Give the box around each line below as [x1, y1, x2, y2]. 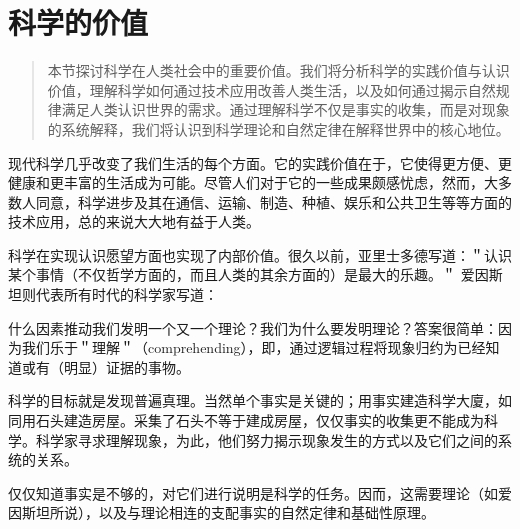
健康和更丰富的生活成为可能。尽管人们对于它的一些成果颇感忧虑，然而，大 [8, 172, 498, 193]
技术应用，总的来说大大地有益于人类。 [8, 211, 260, 232]
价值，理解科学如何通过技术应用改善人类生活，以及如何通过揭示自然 [47, 79, 496, 100]
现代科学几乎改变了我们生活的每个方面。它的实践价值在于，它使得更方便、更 [8, 152, 512, 173]
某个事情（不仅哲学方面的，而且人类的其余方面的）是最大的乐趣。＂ [8, 264, 456, 285]
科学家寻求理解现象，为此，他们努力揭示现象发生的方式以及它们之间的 [35, 429, 498, 450]
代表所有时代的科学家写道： [35, 284, 218, 305]
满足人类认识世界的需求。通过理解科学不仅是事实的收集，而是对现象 [61, 99, 510, 120]
